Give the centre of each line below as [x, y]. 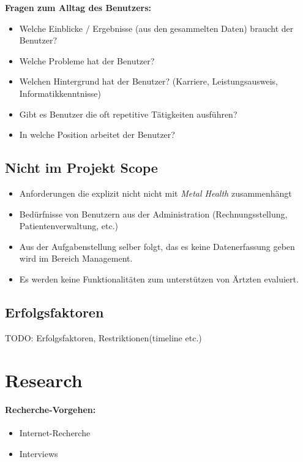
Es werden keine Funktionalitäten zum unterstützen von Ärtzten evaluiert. [159, 278]
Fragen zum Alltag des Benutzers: [78, 7]
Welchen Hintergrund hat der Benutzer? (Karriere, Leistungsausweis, [148, 81]
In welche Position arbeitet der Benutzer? [97, 134]
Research [44, 380]
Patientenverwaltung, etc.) [69, 226]
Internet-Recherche [55, 433]
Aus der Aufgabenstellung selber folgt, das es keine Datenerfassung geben [157, 246]
